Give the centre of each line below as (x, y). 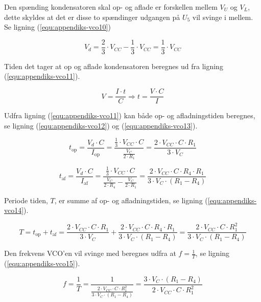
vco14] (14, 210)
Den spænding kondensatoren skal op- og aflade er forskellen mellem (111, 7)
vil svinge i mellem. (223, 17)
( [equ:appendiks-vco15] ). (42, 263)
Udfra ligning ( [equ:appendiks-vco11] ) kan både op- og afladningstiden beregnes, (130, 115)
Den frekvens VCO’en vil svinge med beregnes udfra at (90, 253)
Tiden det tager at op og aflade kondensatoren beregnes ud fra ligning (114, 66)
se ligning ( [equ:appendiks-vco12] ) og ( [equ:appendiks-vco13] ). (101, 125)
